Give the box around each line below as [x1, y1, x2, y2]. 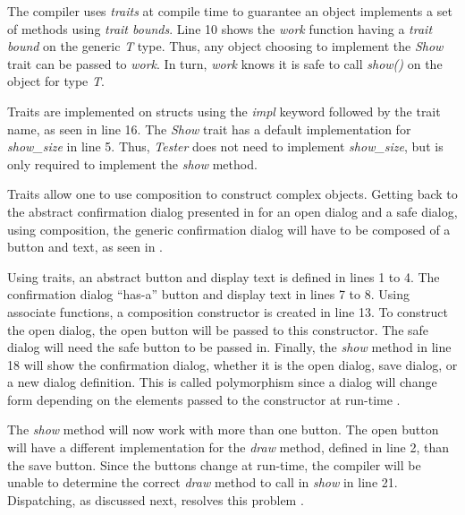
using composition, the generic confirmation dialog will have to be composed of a [7, 219, 451, 238]
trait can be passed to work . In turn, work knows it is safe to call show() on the [7, 54, 443, 73]
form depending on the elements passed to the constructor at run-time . [7, 390, 401, 408]
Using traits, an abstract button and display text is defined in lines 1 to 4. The [7, 267, 440, 286]
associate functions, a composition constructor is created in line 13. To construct [7, 302, 449, 321]
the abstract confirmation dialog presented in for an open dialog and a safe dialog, [7, 202, 458, 220]
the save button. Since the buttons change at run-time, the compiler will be [7, 455, 421, 474]
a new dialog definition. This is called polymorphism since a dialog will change [7, 373, 437, 391]
